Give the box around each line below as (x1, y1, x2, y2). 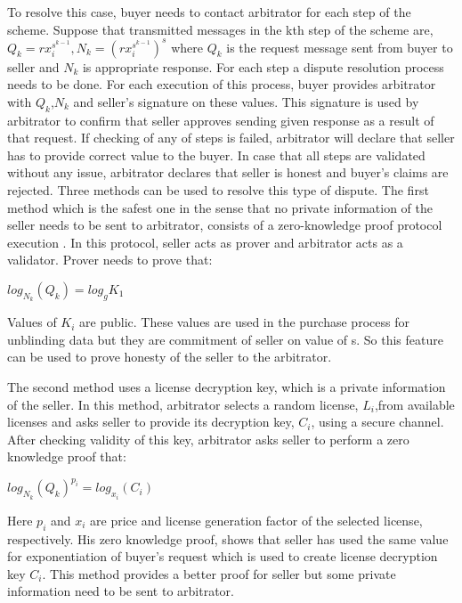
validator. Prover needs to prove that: (7, 250, 213, 269)
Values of (7, 313, 57, 331)
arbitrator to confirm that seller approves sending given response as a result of (7, 110, 434, 129)
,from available (374, 395, 455, 413)
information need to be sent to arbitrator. (7, 582, 234, 600)
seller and (7, 57, 60, 76)
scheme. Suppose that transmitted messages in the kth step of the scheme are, (7, 20, 434, 38)
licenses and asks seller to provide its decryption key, (7, 412, 295, 431)
